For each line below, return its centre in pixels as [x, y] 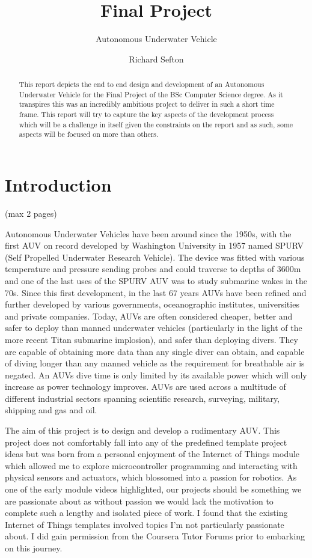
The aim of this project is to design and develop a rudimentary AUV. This [142, 430]
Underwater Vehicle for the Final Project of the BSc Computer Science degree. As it [151, 94]
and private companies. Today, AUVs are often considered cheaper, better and [149, 316]
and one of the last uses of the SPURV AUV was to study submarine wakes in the [156, 280]
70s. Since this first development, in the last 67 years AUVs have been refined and [156, 292]
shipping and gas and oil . [51, 410]
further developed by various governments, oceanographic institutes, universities [152, 304]
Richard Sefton [156, 59]
